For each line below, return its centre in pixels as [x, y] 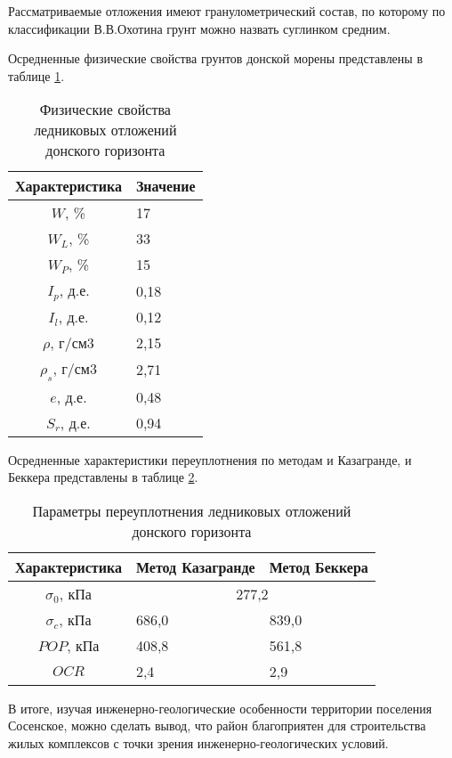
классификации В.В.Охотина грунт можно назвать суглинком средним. [199, 28]
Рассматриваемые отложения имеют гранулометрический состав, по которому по [227, 11]
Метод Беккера [319, 566]
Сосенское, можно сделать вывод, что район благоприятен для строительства [217, 725]
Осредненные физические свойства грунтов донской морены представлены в [215, 58]
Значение [165, 186]
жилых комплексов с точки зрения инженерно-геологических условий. [198, 742]
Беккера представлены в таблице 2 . [103, 477]
